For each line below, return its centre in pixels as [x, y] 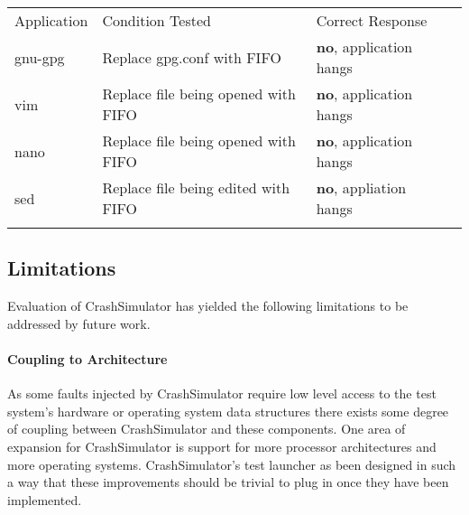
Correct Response [372, 20]
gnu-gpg [40, 57]
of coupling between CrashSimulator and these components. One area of [207, 429]
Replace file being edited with [196, 187]
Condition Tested [156, 20]
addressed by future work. [79, 323]
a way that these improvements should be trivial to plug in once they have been [228, 482]
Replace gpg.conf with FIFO [192, 57]
